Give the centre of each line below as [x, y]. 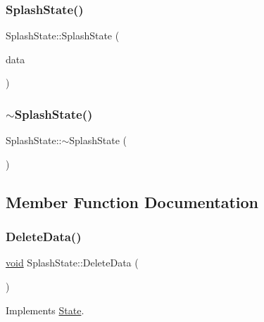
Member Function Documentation [132, 201]
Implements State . [45, 310]
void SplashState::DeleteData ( [72, 263]
